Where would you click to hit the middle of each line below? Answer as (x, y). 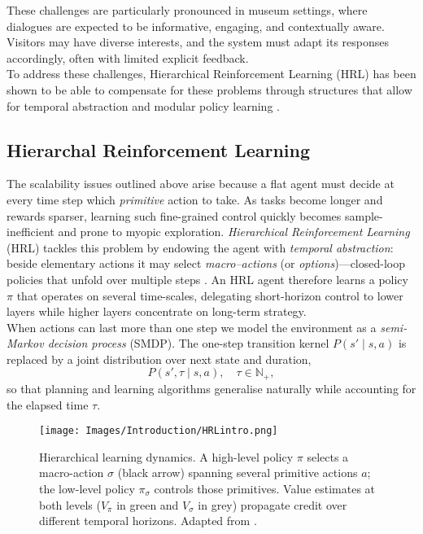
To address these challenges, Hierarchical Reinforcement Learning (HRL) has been (211, 74)
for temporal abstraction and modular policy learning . (143, 105)
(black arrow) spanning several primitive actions (238, 473)
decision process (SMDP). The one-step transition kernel (188, 343)
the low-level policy (87, 488)
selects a (328, 456)
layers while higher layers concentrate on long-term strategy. (157, 311)
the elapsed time (48, 404)
